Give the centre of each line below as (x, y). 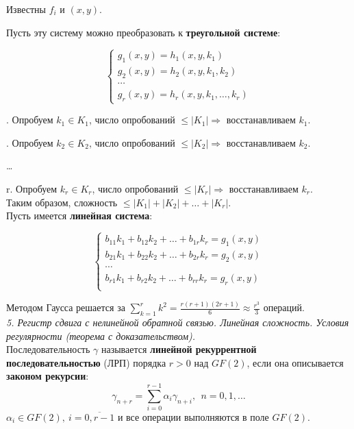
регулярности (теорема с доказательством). (101, 335)
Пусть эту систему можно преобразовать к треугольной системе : (143, 32)
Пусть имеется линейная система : (79, 216)
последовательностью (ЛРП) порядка (86, 362)
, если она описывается (295, 362)
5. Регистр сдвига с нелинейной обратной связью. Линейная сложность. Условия (178, 322)
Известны (26, 9)
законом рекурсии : (48, 376)
